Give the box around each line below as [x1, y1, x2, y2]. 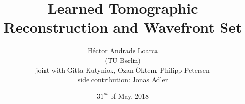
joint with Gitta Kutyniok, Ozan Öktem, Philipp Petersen [36, 64, 210, 75]
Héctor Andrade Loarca [87, 45, 158, 56]
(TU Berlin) [105, 55, 141, 65]
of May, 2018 [110, 90, 149, 101]
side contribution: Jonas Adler [77, 74, 168, 84]
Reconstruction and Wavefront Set [3, 17, 242, 37]
